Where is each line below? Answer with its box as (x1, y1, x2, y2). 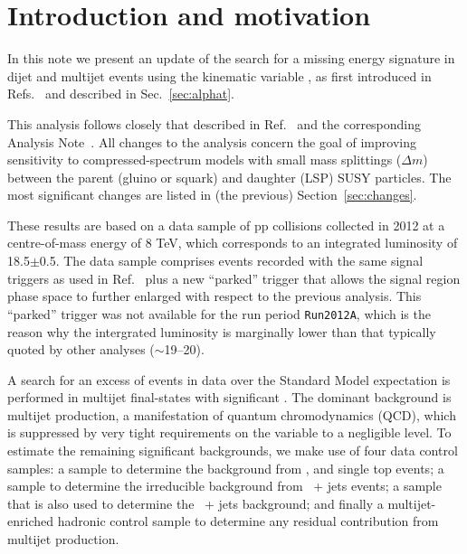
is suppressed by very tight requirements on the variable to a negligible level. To (7, 423, 452, 442)
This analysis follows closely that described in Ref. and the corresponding (7, 114, 422, 133)
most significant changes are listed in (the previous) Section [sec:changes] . (7, 185, 417, 204)
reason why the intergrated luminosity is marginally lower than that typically (7, 322, 436, 341)
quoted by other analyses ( (7, 340, 155, 359)
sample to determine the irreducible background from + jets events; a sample (7, 476, 442, 495)
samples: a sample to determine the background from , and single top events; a (7, 458, 444, 477)
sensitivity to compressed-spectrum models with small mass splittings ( (7, 150, 402, 169)
